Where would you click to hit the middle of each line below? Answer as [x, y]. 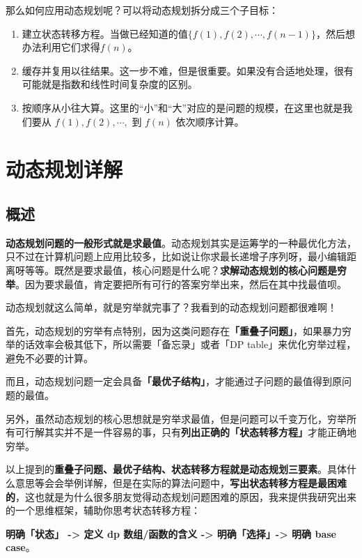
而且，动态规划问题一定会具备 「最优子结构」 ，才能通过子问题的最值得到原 [174, 381]
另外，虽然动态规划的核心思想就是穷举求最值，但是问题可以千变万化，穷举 [176, 418]
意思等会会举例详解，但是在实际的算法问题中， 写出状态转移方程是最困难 [181, 483]
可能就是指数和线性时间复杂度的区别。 [110, 84]
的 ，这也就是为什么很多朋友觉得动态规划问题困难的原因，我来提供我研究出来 [181, 496]
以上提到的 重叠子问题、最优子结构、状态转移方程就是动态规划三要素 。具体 [176, 469]
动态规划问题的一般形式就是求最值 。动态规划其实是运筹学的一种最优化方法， [181, 242]
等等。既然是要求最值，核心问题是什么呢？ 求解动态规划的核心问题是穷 [186, 270]
